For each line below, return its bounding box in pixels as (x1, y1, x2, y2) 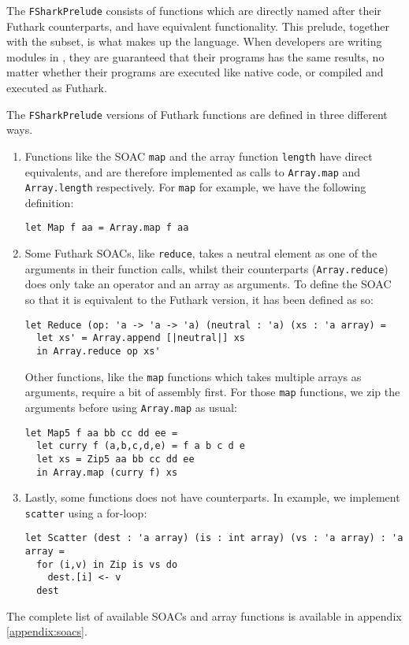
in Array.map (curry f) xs (36, 466, 178, 478)
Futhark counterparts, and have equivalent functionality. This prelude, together (6, 17, 389, 34)
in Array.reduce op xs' (36, 345, 161, 357)
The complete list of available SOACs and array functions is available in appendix (6, 607, 402, 624)
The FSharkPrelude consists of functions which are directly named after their (6, 2, 381, 18)
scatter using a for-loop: (24, 504, 147, 521)
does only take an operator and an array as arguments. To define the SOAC (24, 276, 392, 292)
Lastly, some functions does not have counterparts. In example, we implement (24, 489, 400, 506)
